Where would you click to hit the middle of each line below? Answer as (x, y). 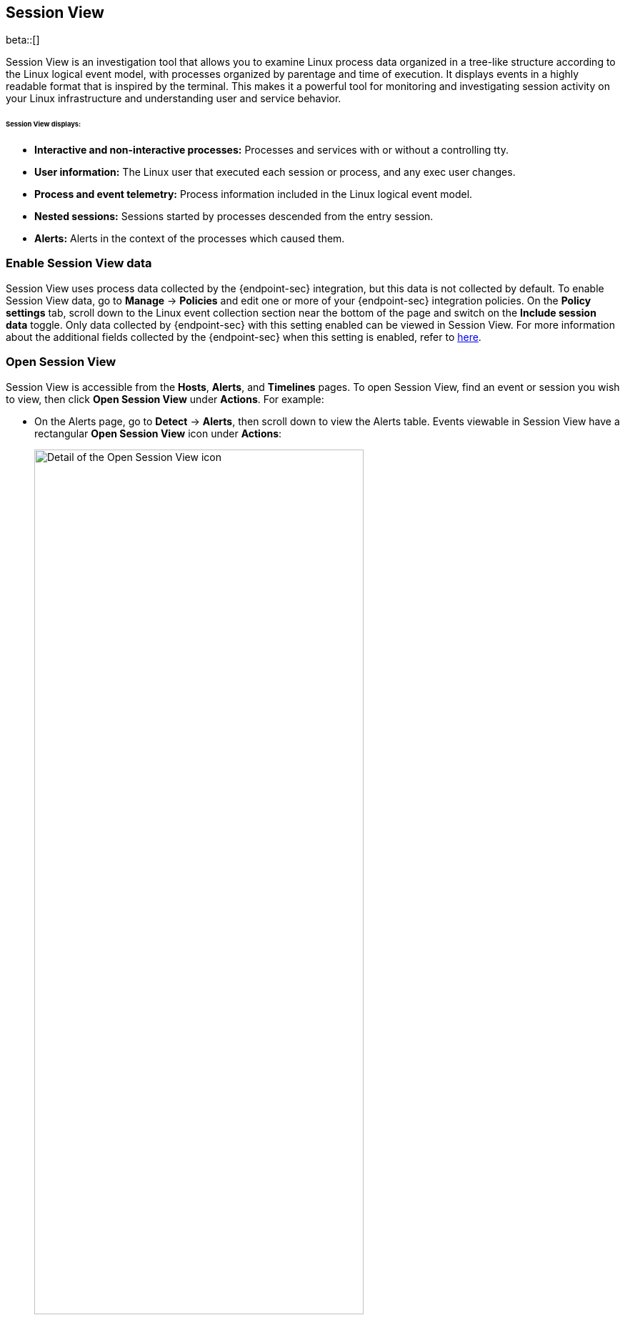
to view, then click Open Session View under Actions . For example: (165, 399)
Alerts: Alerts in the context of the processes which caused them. (190, 239)
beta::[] (23, 40)
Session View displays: (44, 124)
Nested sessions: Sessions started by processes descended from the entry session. (234, 217)
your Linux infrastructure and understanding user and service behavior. (174, 99)
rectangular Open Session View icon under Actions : (158, 433)
